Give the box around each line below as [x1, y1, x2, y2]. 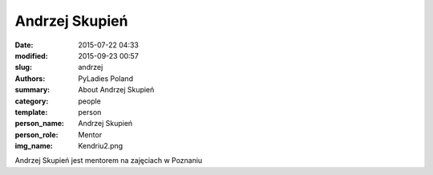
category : [14, 96, 49, 106]
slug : [14, 63, 32, 72]
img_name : [14, 141, 54, 151]
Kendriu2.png [78, 141, 123, 151]
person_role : [14, 129, 59, 140]
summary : [14, 85, 51, 95]
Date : [14, 40, 34, 50]
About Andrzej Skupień [78, 85, 155, 95]
